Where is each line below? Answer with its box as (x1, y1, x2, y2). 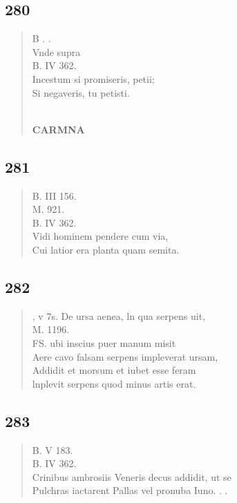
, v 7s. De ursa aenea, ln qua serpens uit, (32, 308, 206, 323)
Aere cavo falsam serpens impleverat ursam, (32, 349, 218, 363)
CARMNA (32, 122, 85, 136)
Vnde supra (32, 44, 81, 59)
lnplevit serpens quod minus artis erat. (32, 376, 196, 390)
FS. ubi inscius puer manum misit (32, 335, 176, 350)
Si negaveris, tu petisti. (32, 85, 130, 99)
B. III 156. (32, 188, 77, 202)
